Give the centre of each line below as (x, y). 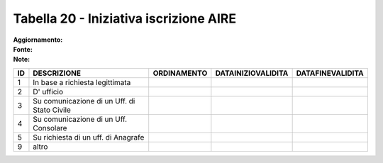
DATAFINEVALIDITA (330, 73)
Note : (22, 60)
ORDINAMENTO (180, 73)
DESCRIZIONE (57, 73)
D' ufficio (48, 91)
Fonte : (23, 49)
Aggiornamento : (38, 40)
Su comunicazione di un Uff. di (84, 101)
